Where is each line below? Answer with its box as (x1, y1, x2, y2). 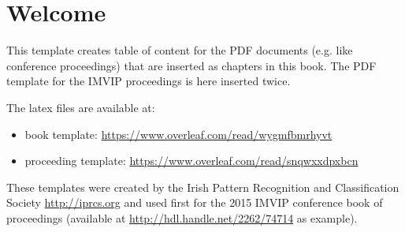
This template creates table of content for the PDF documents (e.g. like (6, 42, 353, 58)
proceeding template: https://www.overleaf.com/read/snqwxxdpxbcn (24, 152, 359, 169)
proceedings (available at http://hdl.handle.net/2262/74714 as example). (6, 209, 358, 226)
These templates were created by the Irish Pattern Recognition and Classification (6, 178, 399, 195)
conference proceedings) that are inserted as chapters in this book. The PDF (6, 57, 377, 73)
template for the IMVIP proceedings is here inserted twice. (6, 73, 291, 89)
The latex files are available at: (6, 99, 155, 115)
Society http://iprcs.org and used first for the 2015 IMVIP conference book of (6, 194, 383, 211)
